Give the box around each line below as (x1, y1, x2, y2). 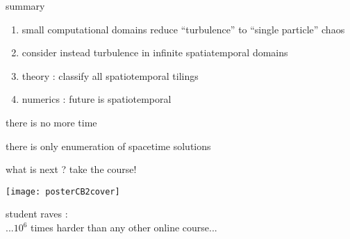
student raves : (6, 206, 68, 221)
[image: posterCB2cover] (6, 186, 120, 197)
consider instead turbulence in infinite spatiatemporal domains (22, 45, 288, 60)
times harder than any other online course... (31, 220, 217, 234)
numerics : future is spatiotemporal (22, 92, 172, 106)
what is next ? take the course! (6, 162, 137, 176)
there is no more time (6, 115, 97, 129)
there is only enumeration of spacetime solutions (6, 138, 211, 153)
